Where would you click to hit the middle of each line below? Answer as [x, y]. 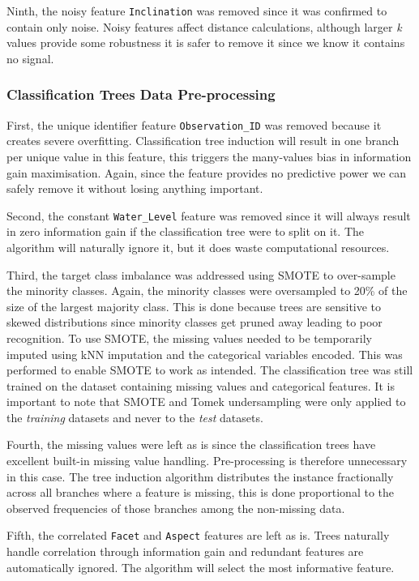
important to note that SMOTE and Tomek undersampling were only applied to [206, 402]
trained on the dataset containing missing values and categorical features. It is [201, 385]
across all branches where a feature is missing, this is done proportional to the [201, 492]
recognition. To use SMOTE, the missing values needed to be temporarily [189, 337]
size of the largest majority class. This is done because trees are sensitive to [194, 306]
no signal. [30, 58]
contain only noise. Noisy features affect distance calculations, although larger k [204, 26]
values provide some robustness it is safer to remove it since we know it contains [206, 43]
